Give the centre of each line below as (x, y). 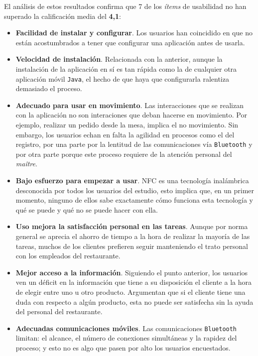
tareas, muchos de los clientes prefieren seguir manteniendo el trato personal (132, 246)
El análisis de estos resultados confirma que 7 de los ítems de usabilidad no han (125, 6)
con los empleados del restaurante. (68, 256)
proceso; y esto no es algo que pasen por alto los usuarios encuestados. (123, 348)
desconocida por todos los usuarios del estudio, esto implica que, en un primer (135, 190)
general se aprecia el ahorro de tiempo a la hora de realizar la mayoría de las (133, 236)
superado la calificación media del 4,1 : (63, 16)
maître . (26, 164)
